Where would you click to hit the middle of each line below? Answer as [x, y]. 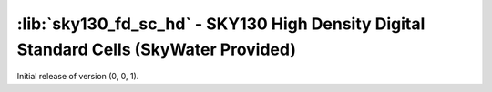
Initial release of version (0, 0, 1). [78, 77]
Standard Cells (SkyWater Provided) [156, 49]
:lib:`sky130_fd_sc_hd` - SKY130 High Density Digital [221, 24]
